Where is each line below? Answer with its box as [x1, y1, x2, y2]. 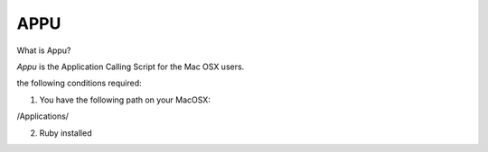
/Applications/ [16, 111, 70, 121]
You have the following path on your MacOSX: [39, 94, 211, 105]
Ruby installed [39, 127, 92, 139]
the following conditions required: [16, 77, 142, 89]
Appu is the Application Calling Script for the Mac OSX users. [16, 61, 245, 72]
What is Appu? [16, 45, 71, 56]
